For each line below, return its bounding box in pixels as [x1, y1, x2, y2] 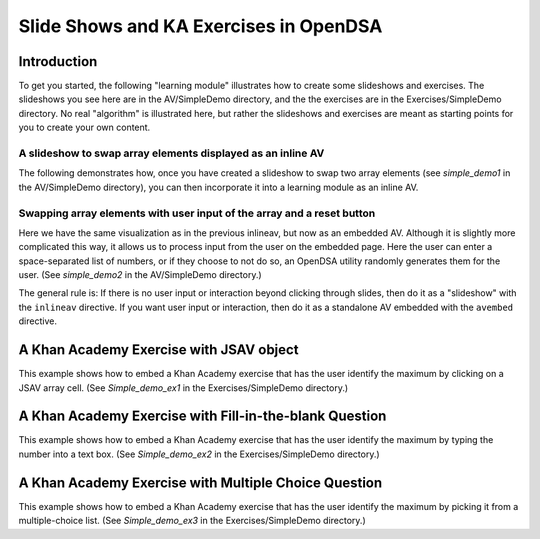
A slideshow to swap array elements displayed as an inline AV [18, 146, 325, 160]
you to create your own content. [18, 121, 151, 134]
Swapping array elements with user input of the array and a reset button [18, 206, 376, 220]
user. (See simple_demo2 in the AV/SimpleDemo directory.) [18, 269, 262, 281]
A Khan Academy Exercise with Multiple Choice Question [18, 474, 383, 491]
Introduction [18, 53, 98, 70]
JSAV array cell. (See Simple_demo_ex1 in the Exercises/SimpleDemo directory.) [18, 381, 349, 394]
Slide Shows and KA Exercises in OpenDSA [18, 15, 383, 37]
